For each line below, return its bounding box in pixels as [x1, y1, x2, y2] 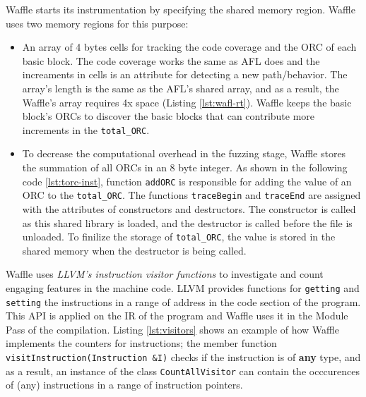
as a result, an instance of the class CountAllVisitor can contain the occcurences [6, 363, 360, 378]
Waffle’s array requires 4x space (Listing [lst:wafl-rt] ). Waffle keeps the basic [22, 94, 352, 109]
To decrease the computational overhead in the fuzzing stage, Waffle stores [22, 146, 346, 161]
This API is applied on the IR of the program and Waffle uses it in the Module [6, 308, 348, 323]
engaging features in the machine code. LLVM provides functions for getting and [6, 280, 360, 295]
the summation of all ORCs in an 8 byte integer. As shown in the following [22, 160, 348, 174]
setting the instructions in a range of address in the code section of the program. [6, 294, 361, 309]
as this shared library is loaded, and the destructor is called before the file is [22, 215, 353, 230]
